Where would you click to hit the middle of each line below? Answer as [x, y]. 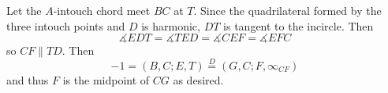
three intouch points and [66, 25]
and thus [28, 80]
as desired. [198, 80]
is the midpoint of [106, 80]
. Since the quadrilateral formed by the [287, 10]
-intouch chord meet [102, 10]
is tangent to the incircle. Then [298, 25]
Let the [24, 10]
